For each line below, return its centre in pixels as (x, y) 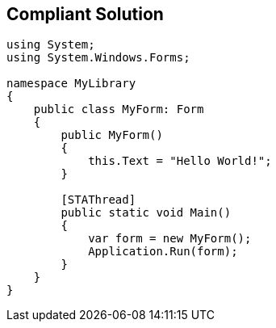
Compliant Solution (85, 14)
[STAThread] (98, 200)
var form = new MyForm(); (170, 239)
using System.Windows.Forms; (98, 58)
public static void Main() (146, 213)
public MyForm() (112, 135)
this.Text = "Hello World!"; (180, 161)
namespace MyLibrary (71, 84)
